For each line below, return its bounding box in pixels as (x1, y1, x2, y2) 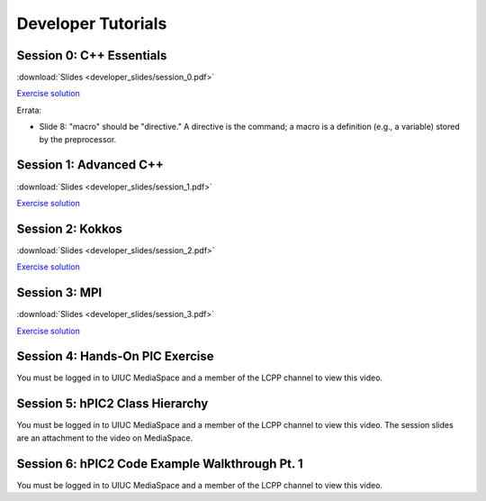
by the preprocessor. (39, 133, 117, 144)
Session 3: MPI (16, 285, 103, 301)
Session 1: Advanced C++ (16, 158, 164, 173)
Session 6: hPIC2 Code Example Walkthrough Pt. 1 (16, 456, 303, 471)
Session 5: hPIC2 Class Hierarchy (16, 396, 209, 412)
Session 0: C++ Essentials (16, 48, 167, 63)
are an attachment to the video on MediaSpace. (16, 433, 193, 443)
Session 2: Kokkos (16, 221, 123, 236)
